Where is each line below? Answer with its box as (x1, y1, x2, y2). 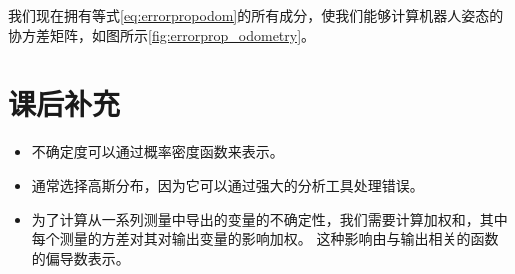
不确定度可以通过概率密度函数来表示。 (31, 141, 284, 162)
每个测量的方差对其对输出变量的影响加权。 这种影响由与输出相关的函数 (31, 228, 499, 249)
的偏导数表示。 (31, 247, 130, 268)
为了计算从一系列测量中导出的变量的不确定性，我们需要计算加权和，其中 (31, 208, 508, 229)
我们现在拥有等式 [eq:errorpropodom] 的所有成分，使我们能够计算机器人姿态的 (8, 5, 504, 25)
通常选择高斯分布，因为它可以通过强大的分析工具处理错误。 (31, 174, 424, 195)
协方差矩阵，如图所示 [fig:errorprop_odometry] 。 (8, 24, 316, 45)
